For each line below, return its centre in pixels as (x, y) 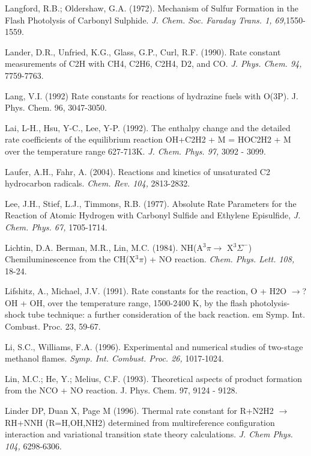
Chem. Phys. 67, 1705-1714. (56, 226)
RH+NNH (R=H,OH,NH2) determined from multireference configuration (140, 422)
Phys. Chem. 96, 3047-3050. (56, 107)
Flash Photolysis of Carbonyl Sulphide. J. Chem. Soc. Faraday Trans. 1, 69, (146, 20)
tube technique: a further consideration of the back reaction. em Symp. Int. (167, 314)
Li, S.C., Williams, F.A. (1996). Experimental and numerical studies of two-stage (154, 346)
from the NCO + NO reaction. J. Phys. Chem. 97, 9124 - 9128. (121, 390)
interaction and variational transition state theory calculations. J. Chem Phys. (149, 434)
